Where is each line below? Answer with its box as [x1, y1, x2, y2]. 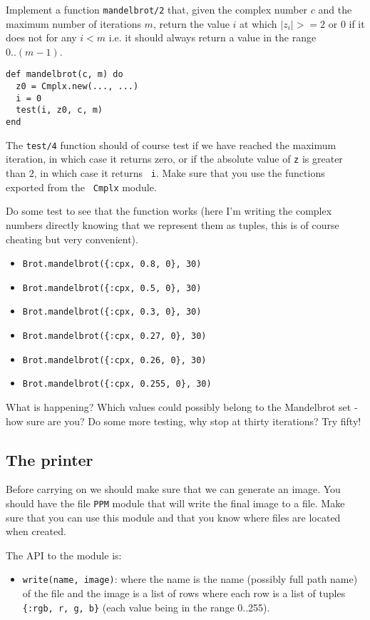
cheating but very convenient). [6, 231, 138, 246]
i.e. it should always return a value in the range [108, 30, 317, 45]
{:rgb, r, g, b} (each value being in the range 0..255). [22, 599, 270, 614]
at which [240, 16, 277, 31]
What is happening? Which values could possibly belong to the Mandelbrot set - [6, 400, 358, 415]
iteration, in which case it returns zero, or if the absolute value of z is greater [6, 151, 343, 166]
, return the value [153, 16, 230, 31]
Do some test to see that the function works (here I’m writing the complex [6, 203, 332, 218]
